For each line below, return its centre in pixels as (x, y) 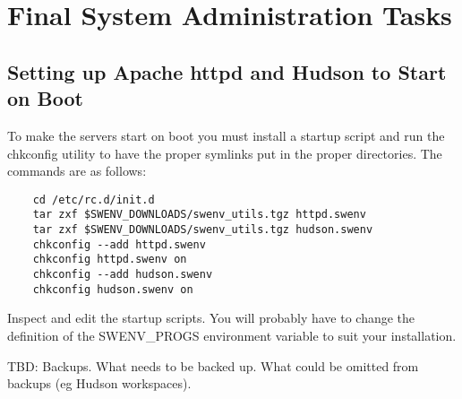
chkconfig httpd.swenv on (110, 260)
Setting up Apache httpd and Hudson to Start (227, 71)
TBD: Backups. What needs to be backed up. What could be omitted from (213, 365)
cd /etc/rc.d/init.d (94, 199)
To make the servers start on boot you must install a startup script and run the (226, 135)
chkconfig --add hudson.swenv (123, 275)
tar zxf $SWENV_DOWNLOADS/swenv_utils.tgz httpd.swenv (199, 215)
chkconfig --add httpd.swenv (119, 244)
